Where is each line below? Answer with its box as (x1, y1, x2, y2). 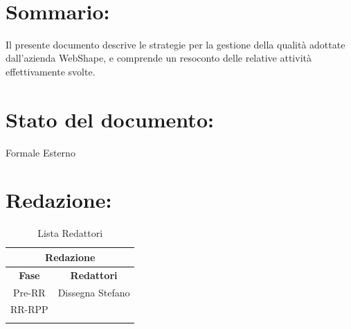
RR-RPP (10, 302, 48, 317)
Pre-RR (13, 285, 46, 299)
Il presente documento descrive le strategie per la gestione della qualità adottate (6, 37, 345, 51)
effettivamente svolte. (6, 64, 96, 78)
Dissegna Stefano (57, 285, 130, 299)
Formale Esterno (6, 145, 75, 159)
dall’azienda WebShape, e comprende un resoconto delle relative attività (6, 51, 312, 65)
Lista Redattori (37, 226, 103, 240)
